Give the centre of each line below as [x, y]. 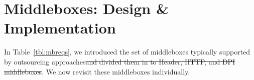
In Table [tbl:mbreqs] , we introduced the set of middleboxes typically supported [127, 52]
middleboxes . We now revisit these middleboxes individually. [97, 71]
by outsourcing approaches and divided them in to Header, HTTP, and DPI [120, 61]
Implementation [60, 28]
